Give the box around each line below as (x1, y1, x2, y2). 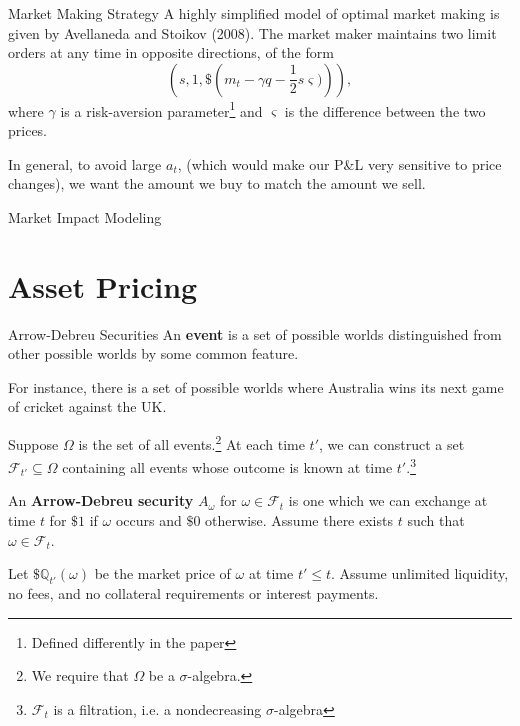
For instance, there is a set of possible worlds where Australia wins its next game (8, 376, 504, 397)
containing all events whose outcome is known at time (62, 456, 393, 477)
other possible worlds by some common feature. (8, 343, 299, 364)
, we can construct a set (319, 433, 465, 454)
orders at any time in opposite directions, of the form (8, 42, 334, 63)
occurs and (115, 510, 182, 530)
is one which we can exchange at (288, 490, 488, 511)
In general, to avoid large (8, 153, 162, 174)
